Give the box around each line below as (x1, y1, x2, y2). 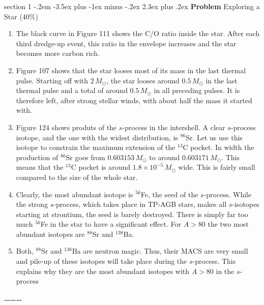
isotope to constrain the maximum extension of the (16, 142, 175, 152)
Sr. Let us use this (186, 132, 243, 142)
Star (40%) (4, 11, 38, 21)
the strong (16, 199, 48, 209)
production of (16, 151, 58, 162)
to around (149, 151, 180, 162)
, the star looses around (106, 75, 180, 85)
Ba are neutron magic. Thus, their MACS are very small (72, 246, 248, 256)
